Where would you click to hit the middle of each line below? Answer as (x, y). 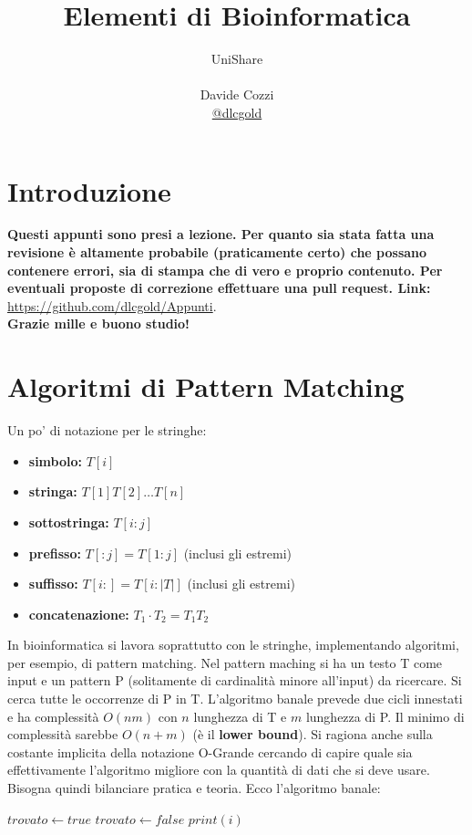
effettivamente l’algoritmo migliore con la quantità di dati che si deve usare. (219, 770)
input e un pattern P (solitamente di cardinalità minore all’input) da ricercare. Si (235, 680)
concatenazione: (79, 614)
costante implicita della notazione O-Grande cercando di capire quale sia (210, 751)
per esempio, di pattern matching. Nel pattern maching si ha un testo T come (225, 662)
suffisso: (53, 584)
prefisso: (55, 553)
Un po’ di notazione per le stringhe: (107, 430)
